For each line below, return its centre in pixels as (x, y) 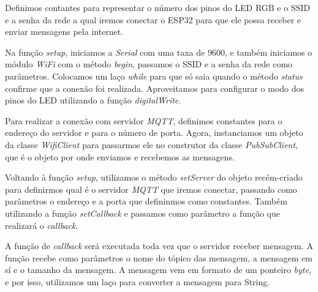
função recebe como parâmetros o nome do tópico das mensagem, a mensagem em (159, 257)
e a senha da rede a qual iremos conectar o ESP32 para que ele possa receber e (153, 19)
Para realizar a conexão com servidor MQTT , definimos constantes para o (144, 120)
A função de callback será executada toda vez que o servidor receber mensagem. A (159, 246)
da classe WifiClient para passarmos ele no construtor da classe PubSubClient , (151, 144)
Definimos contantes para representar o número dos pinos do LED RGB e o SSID (158, 7)
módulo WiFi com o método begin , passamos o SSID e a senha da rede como (149, 64)
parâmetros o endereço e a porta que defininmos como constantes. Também (146, 201)
